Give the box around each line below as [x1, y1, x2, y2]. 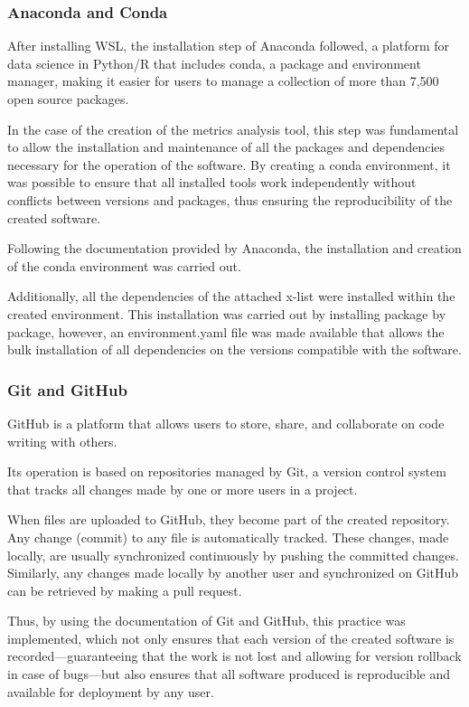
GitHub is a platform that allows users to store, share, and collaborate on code [7, 413, 445, 432]
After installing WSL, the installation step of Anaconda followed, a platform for [7, 36, 450, 55]
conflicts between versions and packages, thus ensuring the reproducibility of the [7, 190, 453, 209]
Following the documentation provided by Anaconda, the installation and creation [7, 239, 462, 258]
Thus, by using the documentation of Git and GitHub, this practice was [7, 611, 406, 630]
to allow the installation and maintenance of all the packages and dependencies [7, 137, 446, 156]
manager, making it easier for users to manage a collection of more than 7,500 [7, 71, 439, 90]
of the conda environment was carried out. [7, 256, 241, 275]
